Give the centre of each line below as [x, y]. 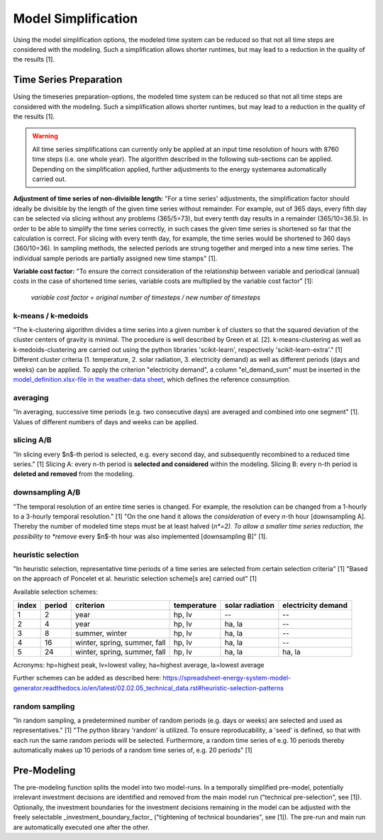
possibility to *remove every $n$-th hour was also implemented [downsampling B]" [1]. [140, 536]
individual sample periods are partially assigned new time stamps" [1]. [115, 258]
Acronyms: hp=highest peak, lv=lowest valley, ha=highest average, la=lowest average [139, 665]
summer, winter [101, 634]
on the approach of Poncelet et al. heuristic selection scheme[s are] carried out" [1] [135, 579]
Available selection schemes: [56, 592]
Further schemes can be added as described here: [87, 678]
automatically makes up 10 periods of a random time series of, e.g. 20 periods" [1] [133, 750]
